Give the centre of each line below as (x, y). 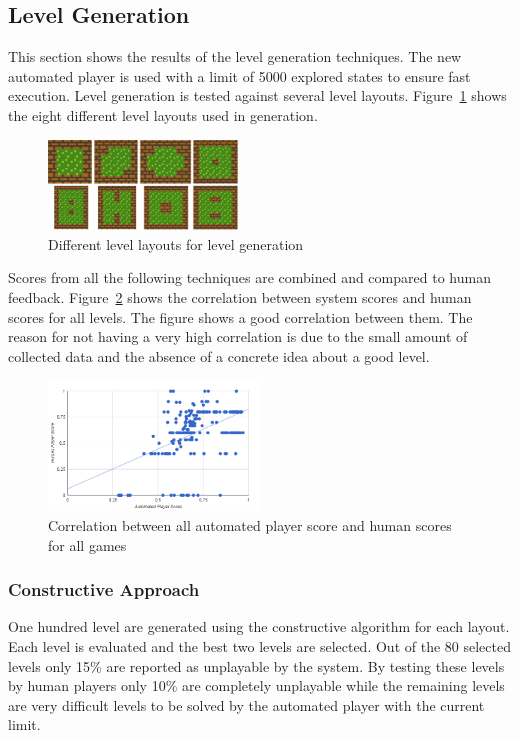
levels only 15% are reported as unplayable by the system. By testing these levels (256, 665)
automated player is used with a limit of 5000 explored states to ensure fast (239, 75)
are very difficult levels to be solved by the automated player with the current (246, 704)
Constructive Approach (104, 589)
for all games (87, 544)
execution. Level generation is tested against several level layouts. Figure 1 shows (257, 95)
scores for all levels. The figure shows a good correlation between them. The (240, 316)
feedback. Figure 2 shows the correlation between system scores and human (240, 296)
